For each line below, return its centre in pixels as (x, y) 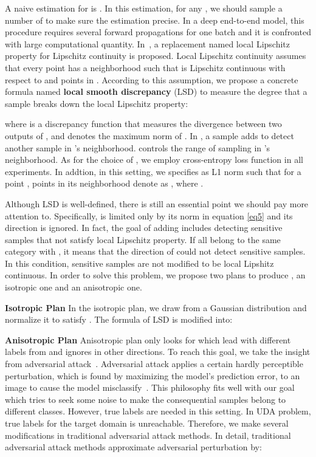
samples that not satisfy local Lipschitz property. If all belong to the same (143, 239)
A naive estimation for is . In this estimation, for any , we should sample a (144, 8)
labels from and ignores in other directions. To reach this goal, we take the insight (158, 352)
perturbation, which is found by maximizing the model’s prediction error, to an (153, 375)
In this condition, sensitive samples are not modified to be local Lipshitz (139, 263)
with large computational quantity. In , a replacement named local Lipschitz (147, 43)
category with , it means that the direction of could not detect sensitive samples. (155, 251)
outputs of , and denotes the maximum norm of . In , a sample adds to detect (149, 135)
